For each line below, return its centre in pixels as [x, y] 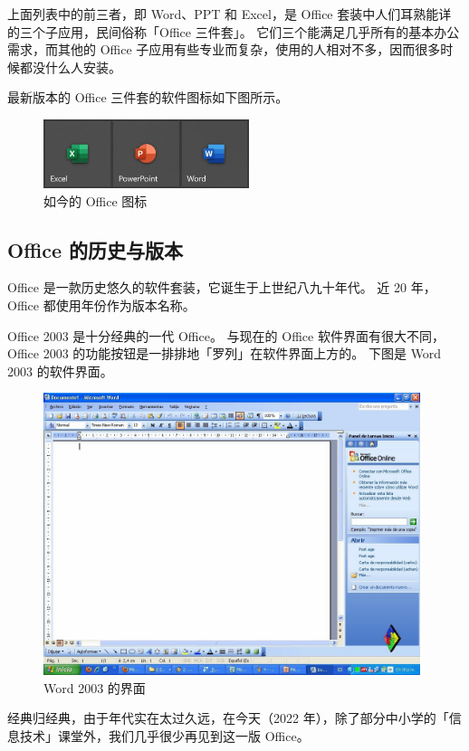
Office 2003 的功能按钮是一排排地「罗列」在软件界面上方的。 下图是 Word [225, 353]
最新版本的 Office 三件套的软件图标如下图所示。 [148, 97]
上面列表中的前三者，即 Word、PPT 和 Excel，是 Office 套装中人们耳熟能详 [230, 14]
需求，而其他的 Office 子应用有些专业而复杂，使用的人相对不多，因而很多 [224, 49]
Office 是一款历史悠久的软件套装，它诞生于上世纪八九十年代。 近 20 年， [222, 287]
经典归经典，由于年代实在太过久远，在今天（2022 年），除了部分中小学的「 [228, 718]
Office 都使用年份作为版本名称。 [101, 304]
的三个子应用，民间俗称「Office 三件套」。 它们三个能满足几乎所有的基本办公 [234, 31]
